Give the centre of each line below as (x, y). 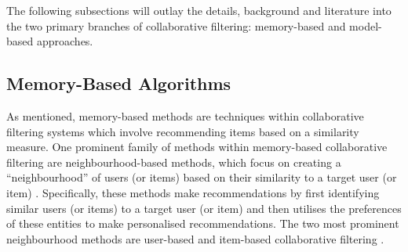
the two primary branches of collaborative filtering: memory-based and (176, 25)
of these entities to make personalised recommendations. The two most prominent (203, 223)
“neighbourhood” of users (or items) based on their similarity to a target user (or (202, 177)
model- (366, 25)
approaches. (65, 41)
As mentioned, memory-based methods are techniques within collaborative (185, 115)
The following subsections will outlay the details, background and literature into (199, 10)
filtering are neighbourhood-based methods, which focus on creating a (174, 162)
